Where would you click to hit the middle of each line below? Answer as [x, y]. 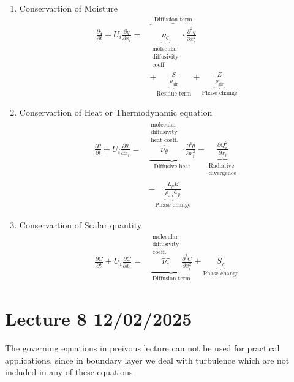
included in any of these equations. [70, 372]
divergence [222, 174]
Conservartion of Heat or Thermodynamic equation [116, 112]
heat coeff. [164, 140]
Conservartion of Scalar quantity [81, 224]
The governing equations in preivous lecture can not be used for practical [142, 347]
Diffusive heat [172, 166]
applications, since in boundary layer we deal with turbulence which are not [147, 360]
